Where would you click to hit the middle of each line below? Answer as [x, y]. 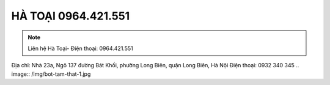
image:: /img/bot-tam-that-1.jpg [51, 74]
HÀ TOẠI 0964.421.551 [71, 16]
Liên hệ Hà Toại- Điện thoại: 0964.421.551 [81, 48]
